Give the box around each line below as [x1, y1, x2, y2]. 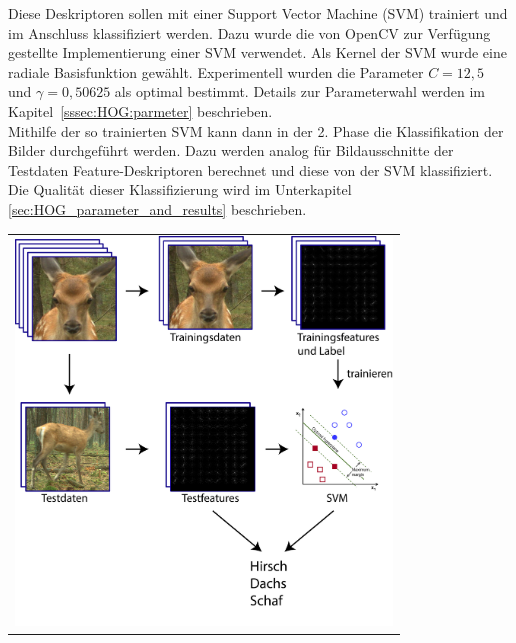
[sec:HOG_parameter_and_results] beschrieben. [8, 198, 307, 219]
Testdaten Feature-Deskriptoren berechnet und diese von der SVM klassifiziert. [8, 159, 493, 180]
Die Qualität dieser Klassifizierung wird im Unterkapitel [8, 179, 352, 200]
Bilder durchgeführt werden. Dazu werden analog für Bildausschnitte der [8, 140, 454, 161]
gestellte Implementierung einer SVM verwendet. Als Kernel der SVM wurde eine [8, 42, 507, 63]
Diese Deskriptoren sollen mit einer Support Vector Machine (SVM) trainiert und [8, 3, 508, 23]
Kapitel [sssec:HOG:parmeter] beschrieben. [8, 100, 273, 121]
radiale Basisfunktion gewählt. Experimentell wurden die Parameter [8, 61, 424, 82]
